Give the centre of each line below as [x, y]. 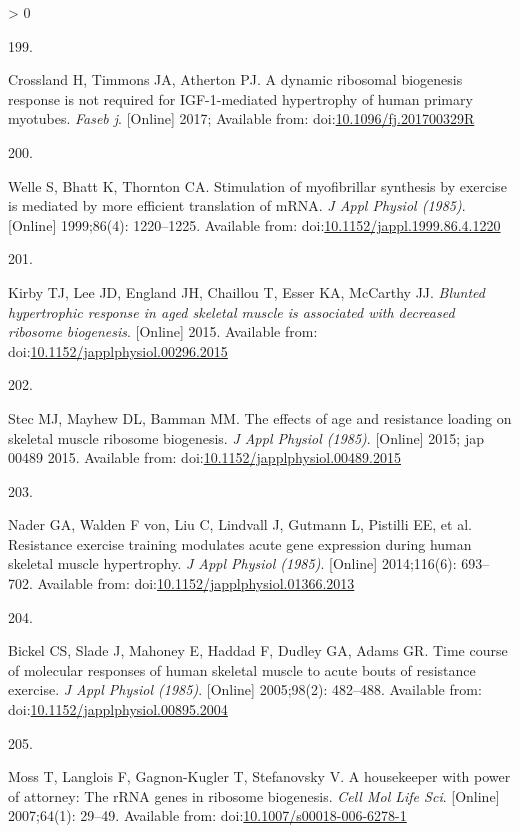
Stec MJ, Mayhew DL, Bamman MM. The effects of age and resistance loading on [260, 417]
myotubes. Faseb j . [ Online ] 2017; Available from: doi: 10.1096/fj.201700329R [241, 118]
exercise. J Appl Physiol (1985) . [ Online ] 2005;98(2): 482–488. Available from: [245, 689]
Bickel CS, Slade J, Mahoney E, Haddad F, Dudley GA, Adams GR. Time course [258, 650]
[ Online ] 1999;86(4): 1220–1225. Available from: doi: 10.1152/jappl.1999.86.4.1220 [254, 224]
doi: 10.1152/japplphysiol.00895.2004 [118, 709]
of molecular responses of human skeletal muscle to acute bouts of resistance [242, 669]
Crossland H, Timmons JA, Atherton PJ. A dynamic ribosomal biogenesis [235, 79]
